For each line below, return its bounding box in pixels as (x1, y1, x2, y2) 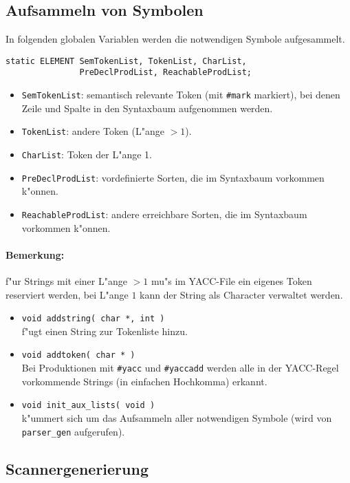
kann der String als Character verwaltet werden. (140, 287, 343, 301)
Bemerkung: (6, 247, 65, 261)
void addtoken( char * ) (21, 350, 135, 361)
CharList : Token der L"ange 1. (21, 147, 152, 162)
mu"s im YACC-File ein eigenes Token (151, 273, 312, 288)
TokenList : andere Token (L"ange (21, 124, 164, 138)
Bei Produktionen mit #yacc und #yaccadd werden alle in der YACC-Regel (21, 361, 339, 375)
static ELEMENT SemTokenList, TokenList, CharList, (6, 56, 247, 66)
